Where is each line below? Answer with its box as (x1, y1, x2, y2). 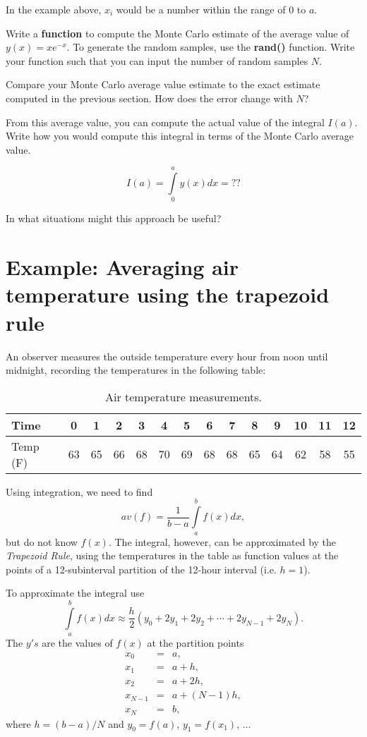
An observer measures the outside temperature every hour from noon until (6, 348, 328, 363)
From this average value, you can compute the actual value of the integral (6, 114, 325, 129)
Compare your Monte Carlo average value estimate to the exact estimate (6, 77, 320, 92)
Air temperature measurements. (104, 388, 263, 405)
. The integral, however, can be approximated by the (108, 534, 337, 549)
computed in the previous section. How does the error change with (6, 90, 293, 105)
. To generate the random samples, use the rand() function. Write (66, 39, 355, 54)
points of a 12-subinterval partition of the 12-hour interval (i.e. (6, 561, 277, 576)
